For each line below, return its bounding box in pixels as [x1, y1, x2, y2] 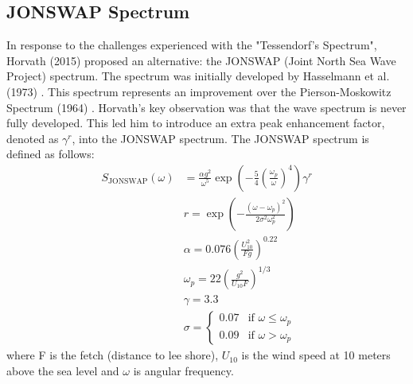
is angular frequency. [133, 362, 234, 378]
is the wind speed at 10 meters [241, 347, 391, 363]
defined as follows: [6, 145, 95, 162]
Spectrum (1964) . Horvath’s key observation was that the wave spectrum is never [6, 99, 407, 115]
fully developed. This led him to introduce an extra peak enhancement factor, [6, 114, 385, 131]
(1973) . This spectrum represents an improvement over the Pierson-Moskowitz [6, 83, 392, 99]
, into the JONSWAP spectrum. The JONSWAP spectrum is [72, 130, 369, 146]
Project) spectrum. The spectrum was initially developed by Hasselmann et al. [6, 68, 390, 84]
